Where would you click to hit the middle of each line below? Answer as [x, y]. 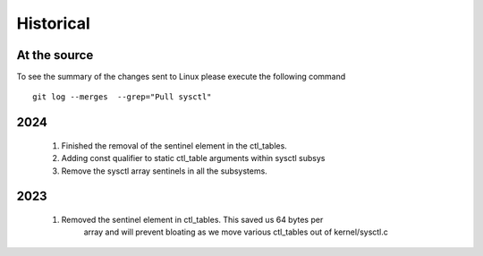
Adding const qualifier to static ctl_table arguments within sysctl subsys [193, 158]
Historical [54, 23]
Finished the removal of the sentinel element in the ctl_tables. [174, 145]
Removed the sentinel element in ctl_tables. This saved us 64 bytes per [192, 220]
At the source [55, 55]
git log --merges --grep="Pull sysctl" [122, 97]
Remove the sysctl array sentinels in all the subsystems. [164, 171]
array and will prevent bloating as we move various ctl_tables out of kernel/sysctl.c [236, 232]
